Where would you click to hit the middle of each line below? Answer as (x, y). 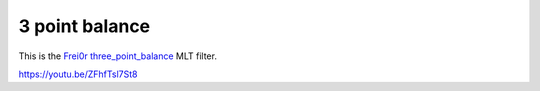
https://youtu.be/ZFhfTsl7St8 (78, 74)
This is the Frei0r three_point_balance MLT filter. (117, 56)
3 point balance (84, 26)
